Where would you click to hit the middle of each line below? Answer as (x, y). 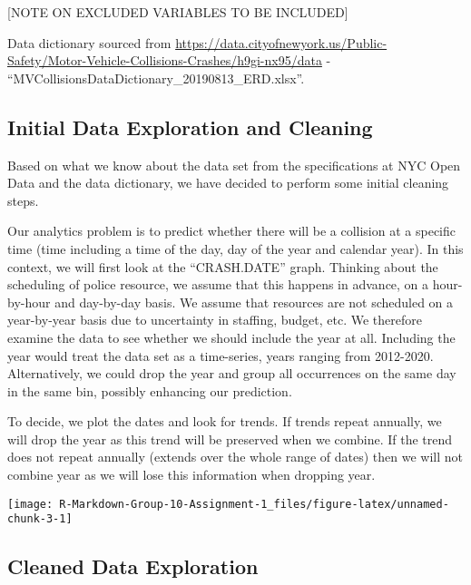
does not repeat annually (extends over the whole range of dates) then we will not (235, 457)
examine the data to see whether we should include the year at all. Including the (231, 337)
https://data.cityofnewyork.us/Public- (281, 42)
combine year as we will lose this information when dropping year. (191, 475)
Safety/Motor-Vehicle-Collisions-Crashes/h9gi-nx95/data (165, 60)
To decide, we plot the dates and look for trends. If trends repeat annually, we (225, 421)
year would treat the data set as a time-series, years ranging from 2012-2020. (221, 355)
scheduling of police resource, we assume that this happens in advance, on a (218, 284)
